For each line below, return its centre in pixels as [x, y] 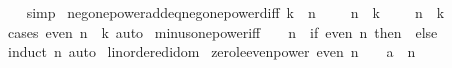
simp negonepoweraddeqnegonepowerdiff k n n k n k [235, 12]
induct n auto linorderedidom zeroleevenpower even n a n [211, 51]
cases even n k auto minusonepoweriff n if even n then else [222, 31]
